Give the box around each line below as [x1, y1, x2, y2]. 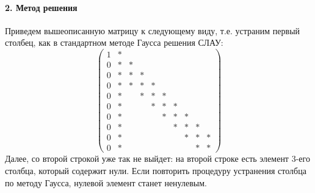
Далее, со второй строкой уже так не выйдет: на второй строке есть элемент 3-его [5, 152, 310, 165]
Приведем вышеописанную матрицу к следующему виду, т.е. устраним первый [5, 24, 300, 37]
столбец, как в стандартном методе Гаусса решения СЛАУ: [5, 36, 223, 49]
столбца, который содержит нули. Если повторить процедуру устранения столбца [5, 164, 306, 177]
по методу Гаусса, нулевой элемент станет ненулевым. [5, 176, 207, 189]
